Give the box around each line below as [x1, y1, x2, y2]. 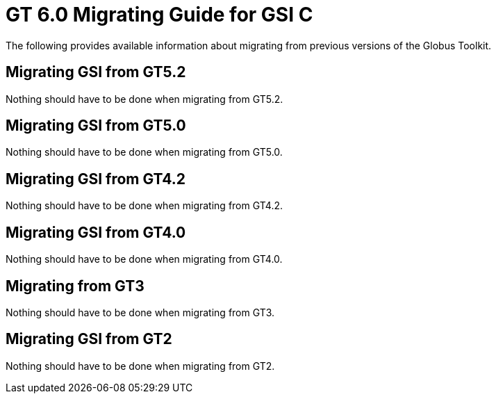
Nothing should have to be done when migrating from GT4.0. [6, 253, 283, 266]
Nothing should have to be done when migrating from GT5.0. [6, 146, 283, 158]
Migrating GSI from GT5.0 [6, 117, 186, 135]
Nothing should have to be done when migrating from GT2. [6, 359, 275, 372]
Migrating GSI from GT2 [6, 330, 172, 348]
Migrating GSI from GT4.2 [6, 170, 185, 188]
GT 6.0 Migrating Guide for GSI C [6, 3, 313, 26]
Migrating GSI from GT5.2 [6, 63, 186, 81]
